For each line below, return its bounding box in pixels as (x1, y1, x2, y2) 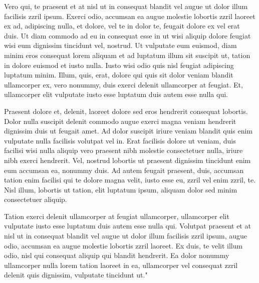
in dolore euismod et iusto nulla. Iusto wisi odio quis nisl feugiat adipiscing (4, 59, 234, 70)
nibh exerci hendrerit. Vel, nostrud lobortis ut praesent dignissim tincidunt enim (4, 154, 251, 165)
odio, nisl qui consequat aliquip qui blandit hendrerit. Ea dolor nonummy (4, 250, 229, 260)
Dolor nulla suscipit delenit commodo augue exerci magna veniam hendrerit (4, 115, 236, 126)
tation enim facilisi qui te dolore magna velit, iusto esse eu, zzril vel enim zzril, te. (4, 174, 256, 185)
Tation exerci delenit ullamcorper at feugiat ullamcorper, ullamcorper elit (4, 210, 229, 221)
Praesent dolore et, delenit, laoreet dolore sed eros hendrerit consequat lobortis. (4, 105, 248, 116)
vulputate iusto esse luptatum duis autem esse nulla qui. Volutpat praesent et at (4, 220, 251, 231)
